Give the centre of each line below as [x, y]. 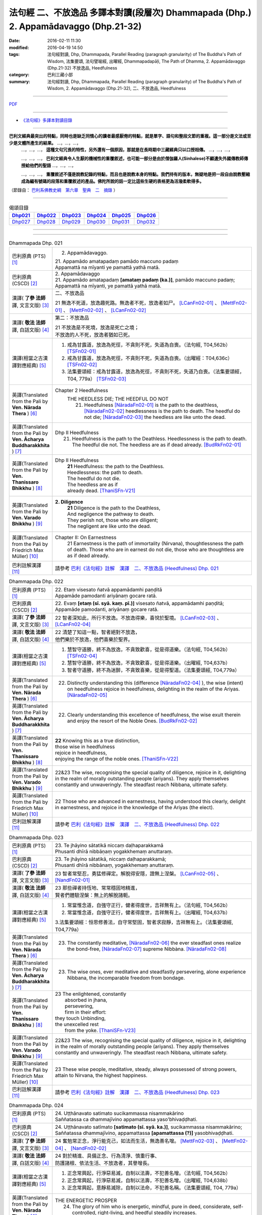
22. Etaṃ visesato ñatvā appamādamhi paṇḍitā [109, 590]
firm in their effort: [86, 1012]
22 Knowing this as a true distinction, [98, 740]
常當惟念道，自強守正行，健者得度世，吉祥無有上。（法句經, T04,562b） [149, 905]
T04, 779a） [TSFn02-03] [97, 379]
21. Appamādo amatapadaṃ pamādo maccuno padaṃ [117, 261]
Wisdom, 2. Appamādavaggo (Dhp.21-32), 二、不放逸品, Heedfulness [117, 88]
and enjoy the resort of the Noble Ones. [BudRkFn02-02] [132, 721]
